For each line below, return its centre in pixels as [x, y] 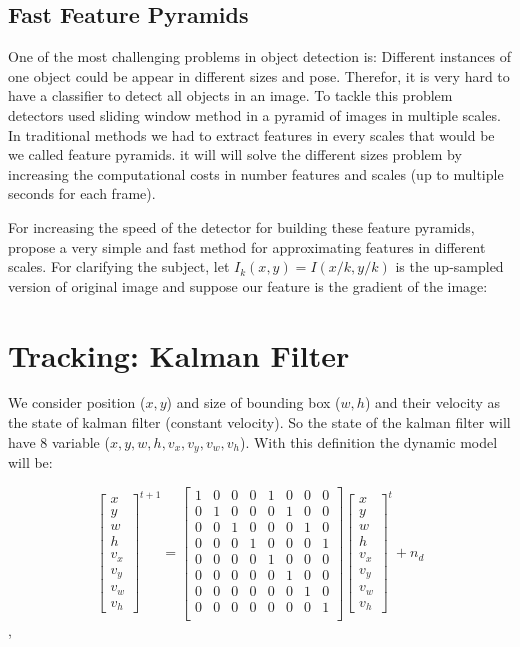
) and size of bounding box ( [253, 402]
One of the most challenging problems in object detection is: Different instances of [260, 56]
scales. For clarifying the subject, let [119, 266]
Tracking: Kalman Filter [179, 354]
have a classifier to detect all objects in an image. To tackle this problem [230, 95]
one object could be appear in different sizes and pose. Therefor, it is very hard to [259, 75]
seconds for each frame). [82, 193]
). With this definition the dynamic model [368, 441]
